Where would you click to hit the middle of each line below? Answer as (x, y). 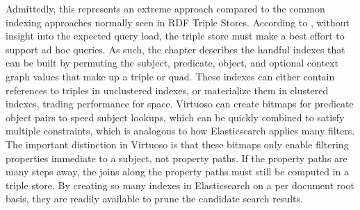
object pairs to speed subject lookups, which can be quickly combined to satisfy (175, 117)
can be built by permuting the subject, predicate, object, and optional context (172, 63)
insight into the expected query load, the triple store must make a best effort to (175, 36)
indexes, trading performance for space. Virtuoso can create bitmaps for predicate (180, 104)
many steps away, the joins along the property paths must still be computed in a (178, 172)
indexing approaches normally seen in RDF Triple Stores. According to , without (178, 22)
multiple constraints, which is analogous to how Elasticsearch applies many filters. (180, 131)
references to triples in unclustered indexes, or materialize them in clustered (167, 90)
